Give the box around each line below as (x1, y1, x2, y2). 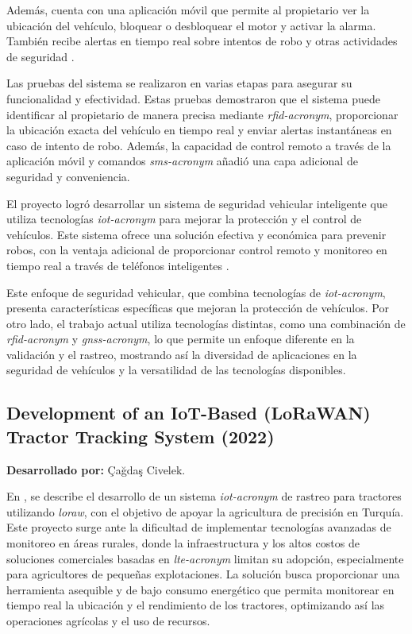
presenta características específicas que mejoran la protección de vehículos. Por (6, 300, 389, 316)
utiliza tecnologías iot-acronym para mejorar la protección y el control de (6, 211, 362, 227)
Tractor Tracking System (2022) (6, 423, 275, 448)
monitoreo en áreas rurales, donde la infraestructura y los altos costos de (6, 535, 360, 551)
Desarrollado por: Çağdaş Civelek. (6, 461, 186, 477)
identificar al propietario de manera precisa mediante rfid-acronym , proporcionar (6, 106, 399, 122)
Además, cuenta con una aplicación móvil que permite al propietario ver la (6, 2, 370, 17)
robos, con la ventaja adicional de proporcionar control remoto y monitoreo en (6, 242, 387, 258)
